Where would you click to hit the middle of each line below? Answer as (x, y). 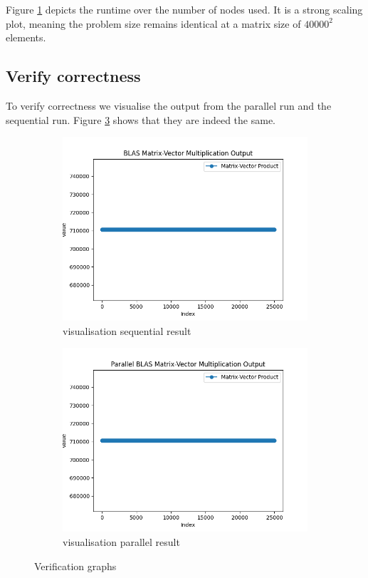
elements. (26, 37)
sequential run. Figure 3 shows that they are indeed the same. (141, 119)
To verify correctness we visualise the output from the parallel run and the (169, 105)
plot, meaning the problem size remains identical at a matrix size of (153, 23)
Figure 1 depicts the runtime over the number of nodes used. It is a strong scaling (184, 9)
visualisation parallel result (121, 541)
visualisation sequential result (127, 330)
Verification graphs (75, 566)
